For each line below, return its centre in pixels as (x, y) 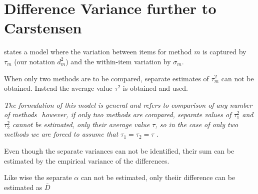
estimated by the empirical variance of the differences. (87, 160)
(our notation (34, 61)
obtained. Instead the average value (58, 88)
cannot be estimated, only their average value (81, 124)
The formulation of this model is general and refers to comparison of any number (128, 104)
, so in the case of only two (197, 124)
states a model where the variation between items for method (98, 52)
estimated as (23, 187)
